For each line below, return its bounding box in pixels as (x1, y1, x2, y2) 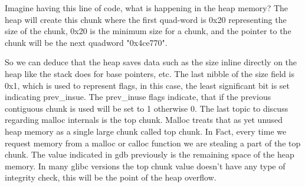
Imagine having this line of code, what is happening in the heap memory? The (5, 2, 288, 14)
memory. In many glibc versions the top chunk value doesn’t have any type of (5, 159, 286, 172)
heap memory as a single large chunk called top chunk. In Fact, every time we (5, 125, 287, 137)
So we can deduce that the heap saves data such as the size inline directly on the (5, 56, 297, 68)
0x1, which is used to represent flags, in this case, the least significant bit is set (5, 79, 290, 91)
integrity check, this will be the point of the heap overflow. (5, 171, 217, 183)
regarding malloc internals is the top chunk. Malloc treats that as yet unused (5, 113, 283, 126)
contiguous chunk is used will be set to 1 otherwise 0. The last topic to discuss (5, 102, 288, 114)
